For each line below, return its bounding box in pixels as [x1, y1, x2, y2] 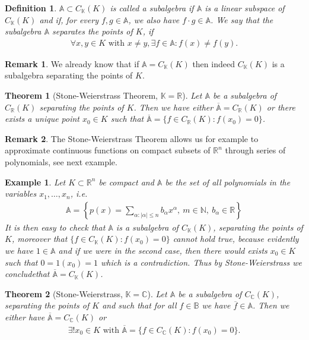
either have [5, 310, 45, 323]
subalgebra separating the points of [5, 69, 133, 81]
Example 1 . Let [5, 175, 66, 188]
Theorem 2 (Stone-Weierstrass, [5, 287, 123, 300]
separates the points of [52, 25, 133, 37]
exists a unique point [5, 112, 80, 125]
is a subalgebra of [116, 221, 179, 233]
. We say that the [211, 13, 273, 26]
